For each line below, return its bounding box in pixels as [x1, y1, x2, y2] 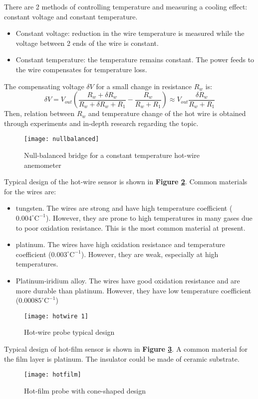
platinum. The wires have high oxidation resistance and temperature [15, 239, 226, 250]
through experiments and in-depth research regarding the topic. [4, 118, 199, 128]
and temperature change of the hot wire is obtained [88, 108, 246, 119]
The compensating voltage [4, 81, 84, 91]
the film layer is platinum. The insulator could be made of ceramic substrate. [4, 353, 240, 364]
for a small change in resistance [96, 81, 192, 91]
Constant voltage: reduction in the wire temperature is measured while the [15, 28, 245, 38]
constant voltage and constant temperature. [4, 11, 138, 21]
